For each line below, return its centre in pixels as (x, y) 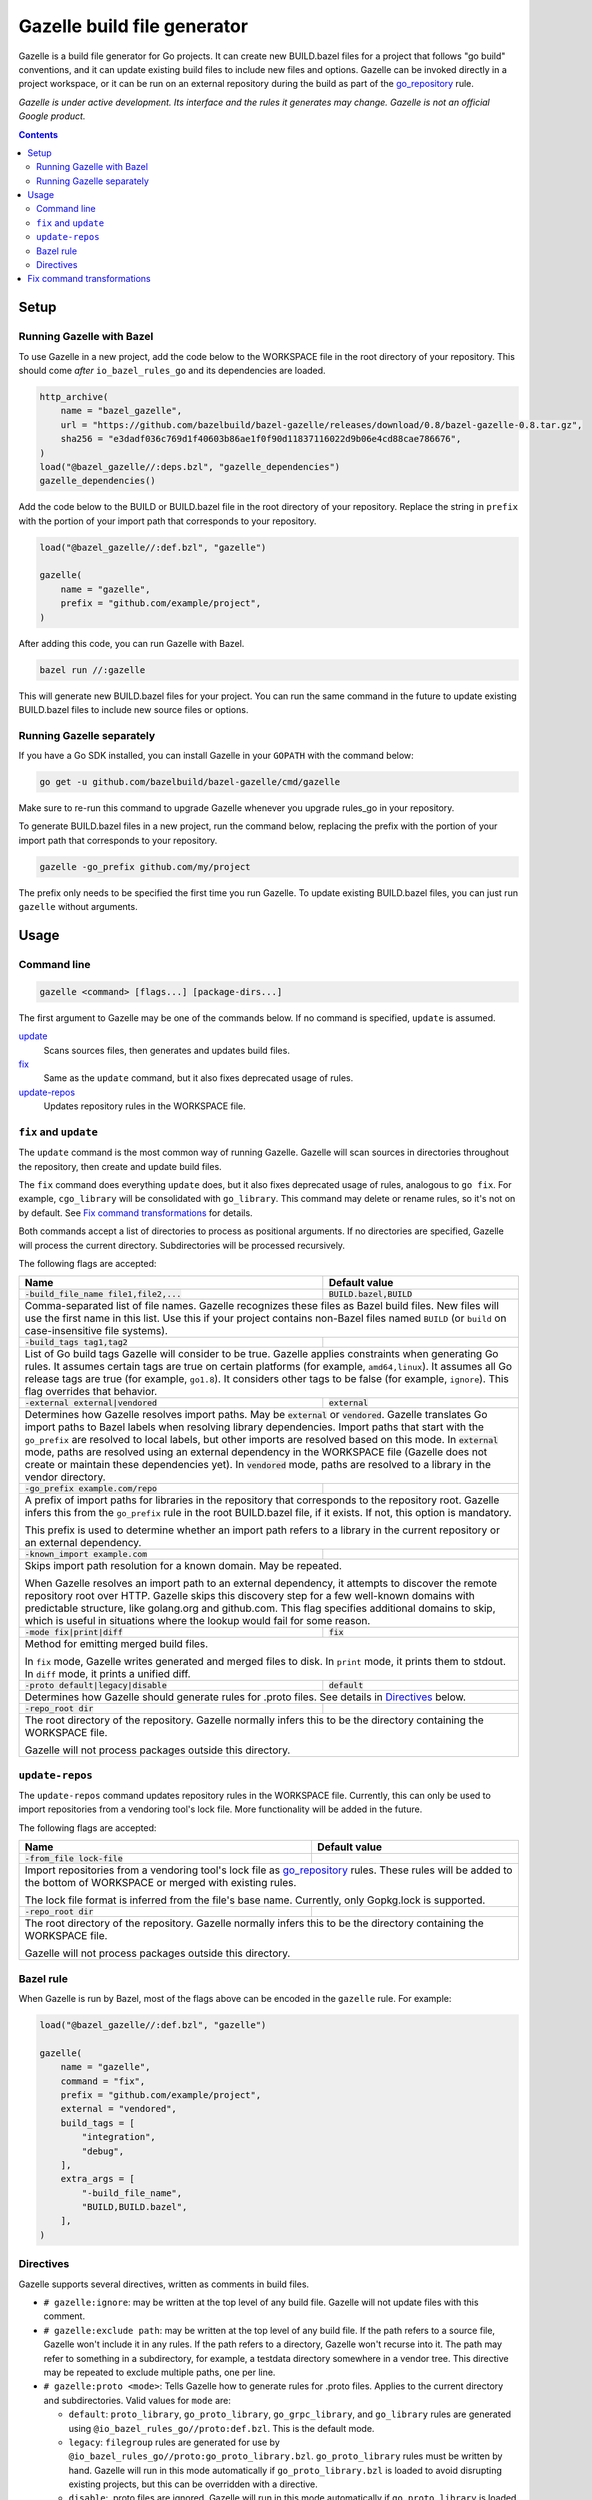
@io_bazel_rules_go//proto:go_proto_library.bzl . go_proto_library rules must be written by (285, 2456)
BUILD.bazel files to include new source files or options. (133, 709)
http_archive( (74, 396)
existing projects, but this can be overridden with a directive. (193, 2484)
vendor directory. (65, 1477)
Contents (38, 134)
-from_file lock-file (74, 1858)
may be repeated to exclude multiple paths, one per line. (159, 2372)
